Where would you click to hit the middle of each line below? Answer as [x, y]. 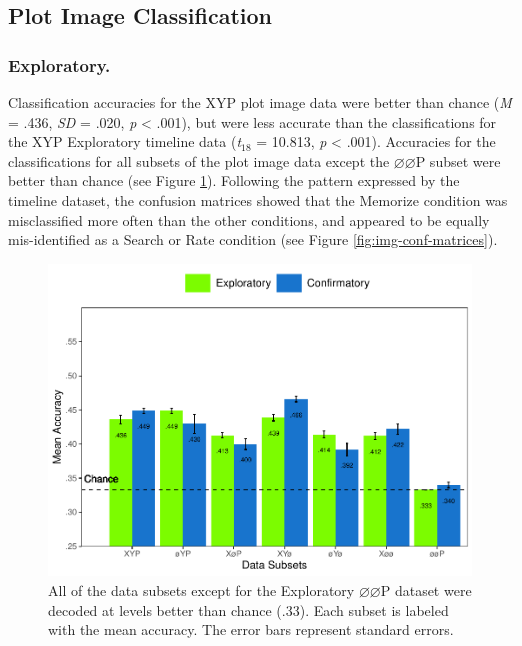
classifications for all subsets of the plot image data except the [199, 160]
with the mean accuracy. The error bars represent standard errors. [251, 629]
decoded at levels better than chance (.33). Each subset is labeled [248, 609]
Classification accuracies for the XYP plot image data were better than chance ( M [260, 102]
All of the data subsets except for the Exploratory [201, 590]
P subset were [458, 160]
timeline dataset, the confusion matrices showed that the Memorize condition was [258, 199]
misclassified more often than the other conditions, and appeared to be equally [249, 219]
